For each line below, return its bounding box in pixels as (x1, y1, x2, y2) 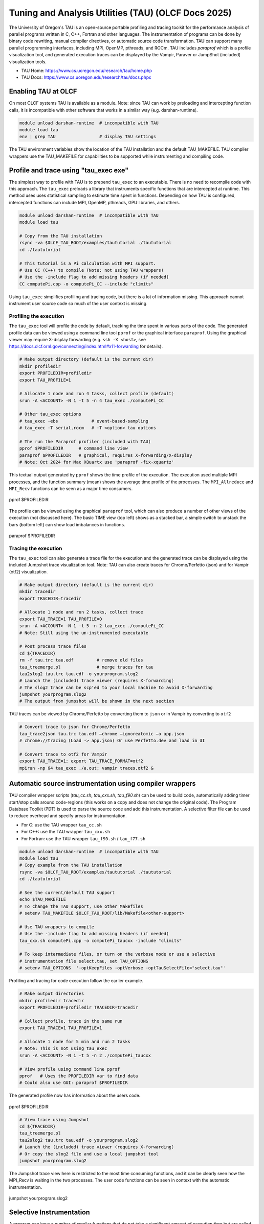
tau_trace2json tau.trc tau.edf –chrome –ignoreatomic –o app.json (19, 731, 185, 736)
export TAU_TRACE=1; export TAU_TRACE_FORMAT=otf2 (19, 758, 144, 764)
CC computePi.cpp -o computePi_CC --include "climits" (19, 281, 154, 286)
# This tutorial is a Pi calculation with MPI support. (19, 260, 156, 266)
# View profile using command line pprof (19, 1066, 120, 1072)
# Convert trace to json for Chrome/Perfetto (19, 724, 131, 730)
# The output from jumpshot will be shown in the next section (19, 698, 175, 704)
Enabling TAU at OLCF (9, 87, 77, 95)
